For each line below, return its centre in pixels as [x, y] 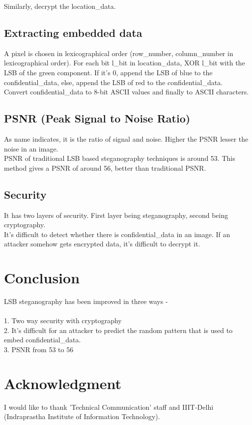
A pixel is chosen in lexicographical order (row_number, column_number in [119, 53]
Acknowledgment [63, 383]
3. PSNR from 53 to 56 [39, 349]
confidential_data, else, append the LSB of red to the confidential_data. [113, 82]
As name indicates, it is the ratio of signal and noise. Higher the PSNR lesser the [126, 138]
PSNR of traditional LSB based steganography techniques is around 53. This [120, 158]
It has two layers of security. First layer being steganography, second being [116, 215]
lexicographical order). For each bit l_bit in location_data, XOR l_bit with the [125, 63]
